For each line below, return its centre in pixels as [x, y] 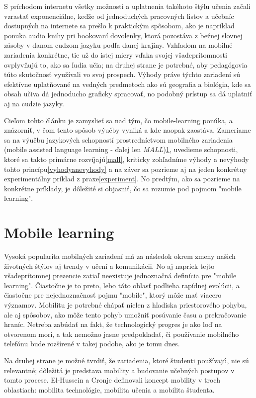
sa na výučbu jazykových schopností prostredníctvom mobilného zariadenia [118, 139]
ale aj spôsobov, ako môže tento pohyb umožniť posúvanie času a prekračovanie [125, 314]
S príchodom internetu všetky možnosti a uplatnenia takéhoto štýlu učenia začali [127, 6]
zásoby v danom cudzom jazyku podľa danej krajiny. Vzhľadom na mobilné [118, 45]
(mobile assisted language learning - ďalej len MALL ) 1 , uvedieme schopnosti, [121, 149]
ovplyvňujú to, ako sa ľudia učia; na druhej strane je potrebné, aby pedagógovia [126, 64]
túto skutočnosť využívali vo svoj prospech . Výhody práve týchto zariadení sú [122, 74]
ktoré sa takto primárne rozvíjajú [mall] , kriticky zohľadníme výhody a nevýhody [127, 159]
